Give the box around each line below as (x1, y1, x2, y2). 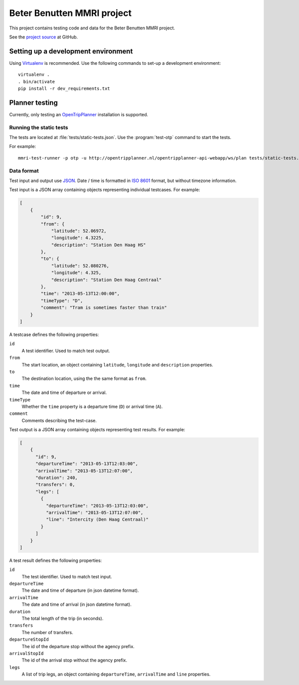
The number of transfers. (21, 629, 73, 635)
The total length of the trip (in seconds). (21, 616, 104, 622)
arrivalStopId (9, 651, 44, 656)
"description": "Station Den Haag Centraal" (51, 277, 162, 283)
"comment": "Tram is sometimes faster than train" (40, 305, 167, 311)
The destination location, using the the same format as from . (21, 375, 147, 381)
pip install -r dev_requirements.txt (18, 86, 111, 92)
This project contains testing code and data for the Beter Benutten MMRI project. (9, 25, 175, 31)
